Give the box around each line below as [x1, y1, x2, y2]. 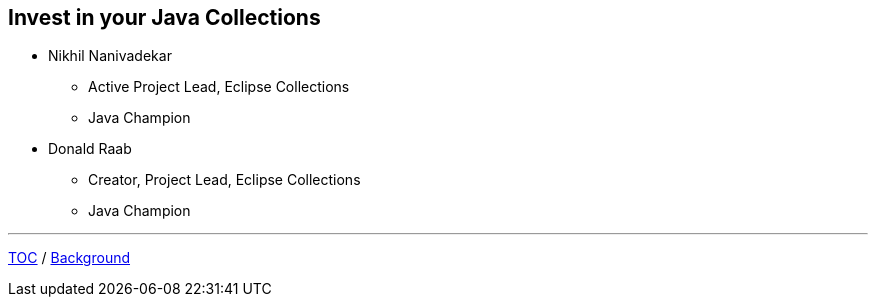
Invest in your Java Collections [8, 5, 321, 30]
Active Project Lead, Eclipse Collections [88, 78, 350, 96]
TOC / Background [8, 249, 131, 267]
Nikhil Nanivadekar [48, 47, 172, 65]
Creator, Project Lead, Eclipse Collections [88, 171, 361, 189]
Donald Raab [48, 140, 132, 158]
